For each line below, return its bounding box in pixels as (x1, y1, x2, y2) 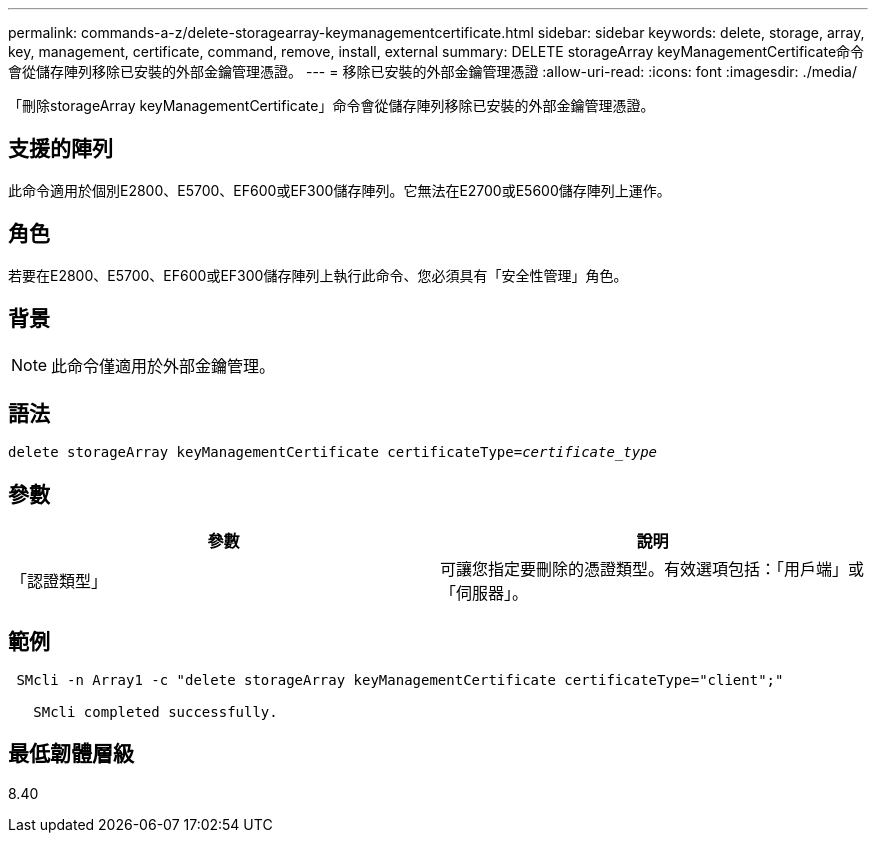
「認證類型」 (11, 571, 108, 592)
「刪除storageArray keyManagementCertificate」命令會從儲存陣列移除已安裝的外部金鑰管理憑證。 (8, 97, 655, 114)
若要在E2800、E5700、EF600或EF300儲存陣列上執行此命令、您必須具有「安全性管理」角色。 (8, 266, 628, 284)
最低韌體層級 (8, 741, 134, 767)
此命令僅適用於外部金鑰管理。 (51, 355, 276, 376)
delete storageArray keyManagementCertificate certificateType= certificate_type (8, 444, 658, 461)
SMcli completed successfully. (33, 704, 278, 721)
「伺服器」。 (440, 583, 529, 604)
